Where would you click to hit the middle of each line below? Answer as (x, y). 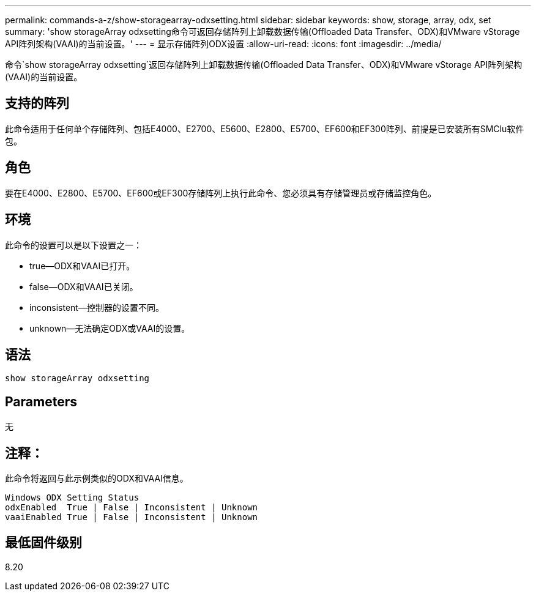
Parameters (41, 401)
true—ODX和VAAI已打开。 (82, 266)
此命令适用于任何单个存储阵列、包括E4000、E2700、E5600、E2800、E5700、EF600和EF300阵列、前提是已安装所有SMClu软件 (265, 129)
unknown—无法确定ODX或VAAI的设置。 (110, 328)
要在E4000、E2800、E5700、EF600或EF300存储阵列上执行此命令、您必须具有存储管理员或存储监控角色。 (221, 193)
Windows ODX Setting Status (72, 498)
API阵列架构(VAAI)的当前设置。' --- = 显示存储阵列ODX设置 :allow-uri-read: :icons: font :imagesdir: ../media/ (223, 44)
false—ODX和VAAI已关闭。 (84, 286)
